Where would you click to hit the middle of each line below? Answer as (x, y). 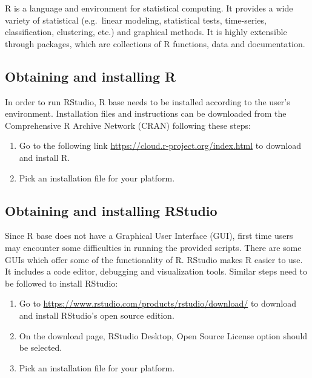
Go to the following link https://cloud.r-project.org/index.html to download (160, 145)
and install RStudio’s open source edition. (97, 315)
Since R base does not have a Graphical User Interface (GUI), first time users (149, 236)
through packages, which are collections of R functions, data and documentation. (155, 43)
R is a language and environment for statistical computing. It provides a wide (149, 8)
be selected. (41, 347)
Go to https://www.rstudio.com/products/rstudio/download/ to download (158, 303)
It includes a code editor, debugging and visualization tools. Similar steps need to (156, 271)
